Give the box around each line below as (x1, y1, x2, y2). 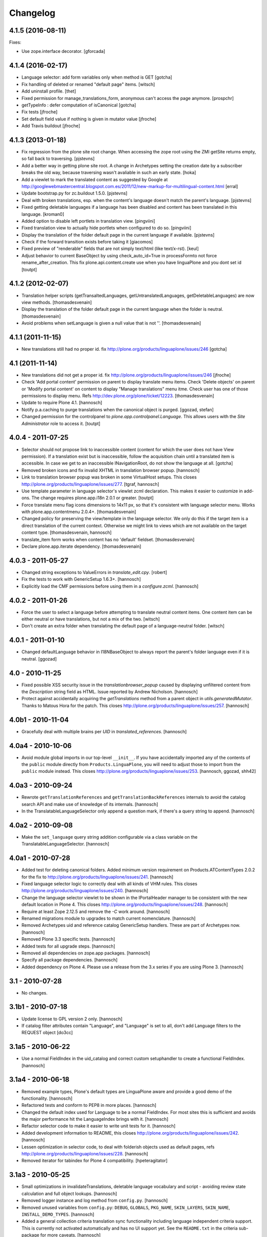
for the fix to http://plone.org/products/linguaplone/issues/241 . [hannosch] (21, 874, 174, 880)
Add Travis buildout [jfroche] (21, 123, 80, 129)
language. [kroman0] (21, 211, 64, 217)
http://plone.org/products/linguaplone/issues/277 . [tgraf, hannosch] (21, 481, 159, 487)
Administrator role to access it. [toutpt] (21, 421, 101, 427)
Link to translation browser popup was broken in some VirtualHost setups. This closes (21, 474, 197, 480)
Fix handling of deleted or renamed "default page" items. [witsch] (21, 81, 155, 87)
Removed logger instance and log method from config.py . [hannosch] (21, 1197, 168, 1203)
